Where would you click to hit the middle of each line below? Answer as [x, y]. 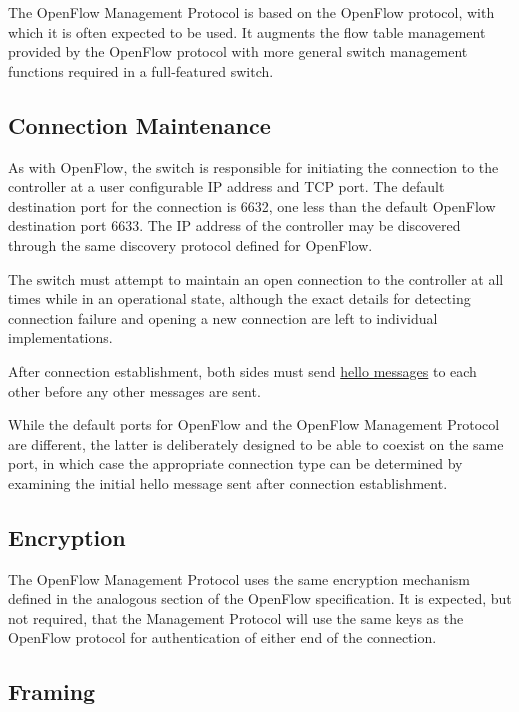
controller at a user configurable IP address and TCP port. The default [226, 186]
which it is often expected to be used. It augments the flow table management [247, 31]
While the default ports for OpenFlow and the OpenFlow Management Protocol [254, 424]
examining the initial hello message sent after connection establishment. [228, 482]
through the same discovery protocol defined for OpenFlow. [190, 244]
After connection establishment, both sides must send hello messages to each [242, 370]
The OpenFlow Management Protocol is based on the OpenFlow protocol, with [251, 12]
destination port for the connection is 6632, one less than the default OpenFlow [252, 205]
